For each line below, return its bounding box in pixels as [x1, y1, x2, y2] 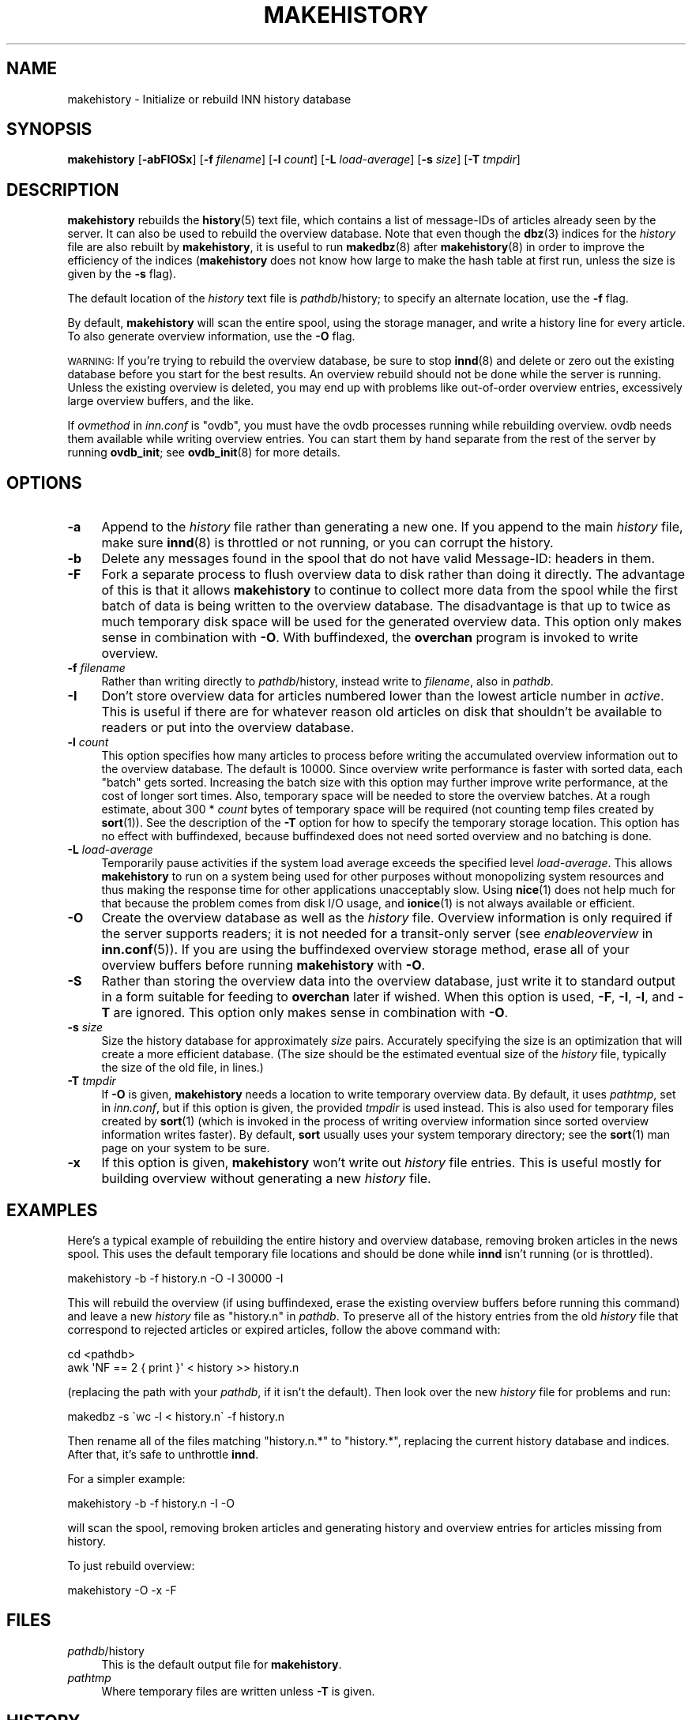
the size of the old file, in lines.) [101, 1061, 264, 1075]
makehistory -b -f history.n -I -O [67, 1496, 235, 1510]
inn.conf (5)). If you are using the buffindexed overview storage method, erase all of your [101, 941, 630, 958]
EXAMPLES [6, 1200, 98, 1220]
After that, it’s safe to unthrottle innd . [67, 1447, 259, 1461]
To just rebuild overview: [67, 1558, 195, 1572]
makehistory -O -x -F [67, 1583, 177, 1597]
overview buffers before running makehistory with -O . [101, 957, 426, 974]
